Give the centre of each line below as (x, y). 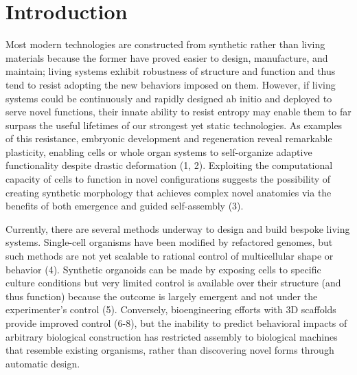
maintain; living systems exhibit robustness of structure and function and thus (171, 71)
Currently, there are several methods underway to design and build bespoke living (178, 228)
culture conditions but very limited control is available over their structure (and (173, 283)
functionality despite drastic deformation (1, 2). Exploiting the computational (169, 165)
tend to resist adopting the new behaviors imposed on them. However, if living (171, 84)
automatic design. (43, 363)
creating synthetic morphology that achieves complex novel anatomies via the (169, 192)
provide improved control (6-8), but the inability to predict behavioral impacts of (176, 323)
